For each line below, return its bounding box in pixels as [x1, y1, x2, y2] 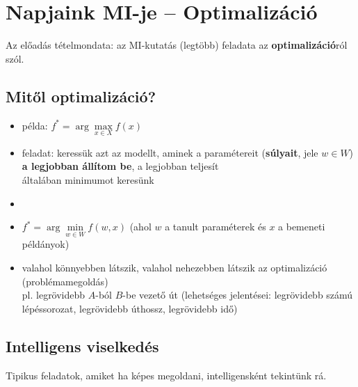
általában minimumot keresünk [22, 172, 154, 187]
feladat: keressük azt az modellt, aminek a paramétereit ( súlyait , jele [22, 145, 318, 159]
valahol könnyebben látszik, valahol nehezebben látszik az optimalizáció [22, 260, 327, 274]
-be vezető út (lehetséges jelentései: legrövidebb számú [122, 287, 353, 302]
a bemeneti [278, 219, 325, 234]
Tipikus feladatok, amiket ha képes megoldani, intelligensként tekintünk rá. [6, 368, 327, 382]
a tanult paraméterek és [165, 219, 266, 234]
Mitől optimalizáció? [6, 85, 156, 106]
